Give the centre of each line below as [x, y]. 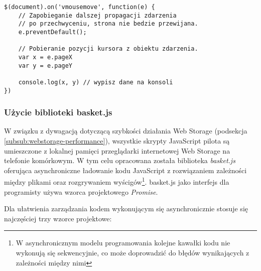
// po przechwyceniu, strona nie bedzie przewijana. [108, 24]
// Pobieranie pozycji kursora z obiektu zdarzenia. [108, 49]
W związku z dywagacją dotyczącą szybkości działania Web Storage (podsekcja [126, 131]
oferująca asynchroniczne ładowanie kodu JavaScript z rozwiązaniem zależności [125, 170]
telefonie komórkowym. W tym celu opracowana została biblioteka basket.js [120, 160]
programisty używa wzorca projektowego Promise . [81, 191]
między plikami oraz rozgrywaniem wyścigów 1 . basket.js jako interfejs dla [117, 181]
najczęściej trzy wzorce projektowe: [58, 218]
